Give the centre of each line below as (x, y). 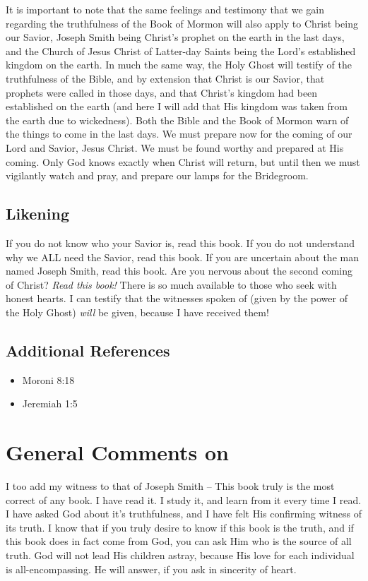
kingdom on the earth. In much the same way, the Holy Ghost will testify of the (179, 65)
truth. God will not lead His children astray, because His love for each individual (180, 555)
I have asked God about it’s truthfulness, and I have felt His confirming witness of (184, 514)
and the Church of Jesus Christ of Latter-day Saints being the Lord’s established (181, 50)
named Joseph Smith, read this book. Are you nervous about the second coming (179, 271)
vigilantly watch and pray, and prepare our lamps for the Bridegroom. (157, 175)
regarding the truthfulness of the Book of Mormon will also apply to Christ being (182, 23)
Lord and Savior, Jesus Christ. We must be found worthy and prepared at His (175, 147)
